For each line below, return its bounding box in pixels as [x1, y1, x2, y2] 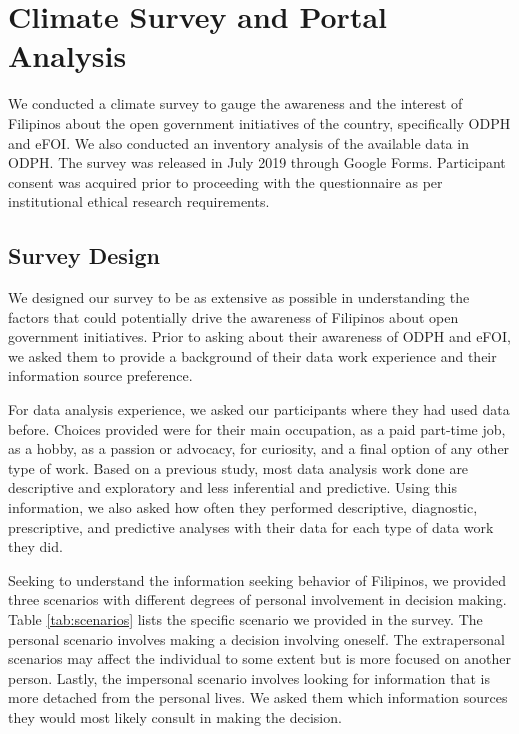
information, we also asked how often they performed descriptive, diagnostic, [8, 497, 478, 518]
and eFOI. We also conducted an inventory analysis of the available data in [8, 132, 469, 153]
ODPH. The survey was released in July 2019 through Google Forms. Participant [8, 152, 506, 173]
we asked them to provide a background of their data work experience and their [8, 345, 497, 366]
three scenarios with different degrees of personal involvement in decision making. [8, 589, 507, 610]
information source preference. [8, 365, 193, 386]
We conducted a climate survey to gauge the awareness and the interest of [8, 93, 463, 114]
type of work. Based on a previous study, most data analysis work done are [8, 457, 469, 478]
